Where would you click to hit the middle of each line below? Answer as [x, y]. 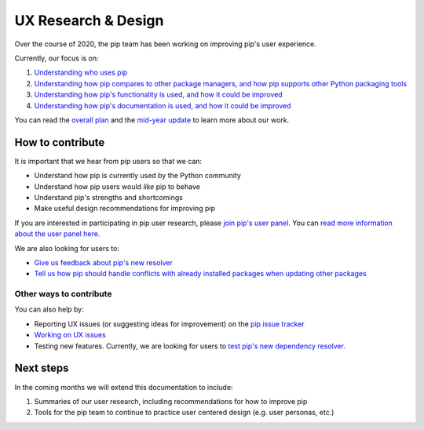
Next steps [42, 368]
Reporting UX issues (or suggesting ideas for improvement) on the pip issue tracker [170, 324]
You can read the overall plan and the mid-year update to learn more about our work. [152, 120]
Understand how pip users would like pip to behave [117, 186]
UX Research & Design [89, 20]
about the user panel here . [57, 234]
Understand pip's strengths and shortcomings [109, 197]
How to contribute [60, 142]
